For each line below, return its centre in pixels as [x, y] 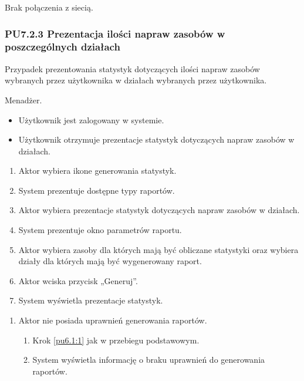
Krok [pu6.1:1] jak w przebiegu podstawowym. [116, 340]
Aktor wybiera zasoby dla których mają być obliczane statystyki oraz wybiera [158, 249]
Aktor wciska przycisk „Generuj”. [78, 280]
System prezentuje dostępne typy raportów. [97, 190]
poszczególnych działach [63, 47]
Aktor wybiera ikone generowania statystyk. [97, 171]
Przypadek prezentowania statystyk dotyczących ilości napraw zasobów [132, 68]
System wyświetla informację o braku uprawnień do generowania [149, 360]
